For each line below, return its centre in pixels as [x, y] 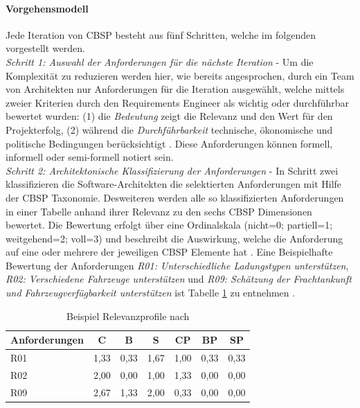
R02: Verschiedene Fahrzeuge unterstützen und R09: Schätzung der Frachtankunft [179, 279]
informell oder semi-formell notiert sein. [90, 157]
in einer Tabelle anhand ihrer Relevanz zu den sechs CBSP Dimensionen [159, 211]
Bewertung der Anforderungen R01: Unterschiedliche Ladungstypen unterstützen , [177, 265]
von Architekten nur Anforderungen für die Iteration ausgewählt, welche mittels [175, 89]
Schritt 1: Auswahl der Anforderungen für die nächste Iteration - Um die [160, 61]
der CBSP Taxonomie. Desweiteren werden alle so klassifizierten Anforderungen [175, 197]
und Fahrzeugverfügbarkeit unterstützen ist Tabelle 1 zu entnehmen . [151, 293]
